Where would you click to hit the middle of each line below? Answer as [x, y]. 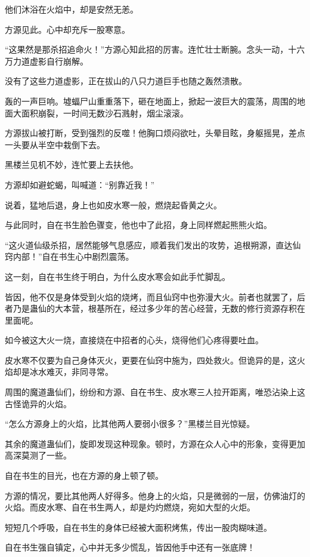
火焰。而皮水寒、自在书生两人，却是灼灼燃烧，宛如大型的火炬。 [130, 507]
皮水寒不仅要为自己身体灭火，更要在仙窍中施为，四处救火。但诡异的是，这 [151, 360]
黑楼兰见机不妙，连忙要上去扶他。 [72, 164]
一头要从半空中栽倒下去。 [55, 144]
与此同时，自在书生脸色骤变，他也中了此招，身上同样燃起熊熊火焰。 [138, 225]
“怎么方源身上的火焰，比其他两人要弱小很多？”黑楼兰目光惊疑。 [130, 424]
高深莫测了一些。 [38, 455]
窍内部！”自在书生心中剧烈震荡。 [69, 256]
